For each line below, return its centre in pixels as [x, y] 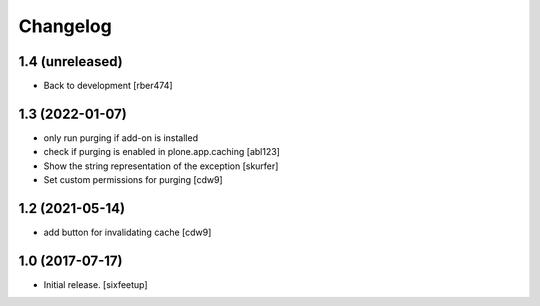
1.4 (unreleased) [71, 61]
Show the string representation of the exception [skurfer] [161, 166]
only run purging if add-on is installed [121, 137]
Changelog [65, 26]
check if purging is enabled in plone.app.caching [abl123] [161, 152]
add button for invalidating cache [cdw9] [127, 232]
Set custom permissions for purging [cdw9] [133, 180]
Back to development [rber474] [108, 86]
